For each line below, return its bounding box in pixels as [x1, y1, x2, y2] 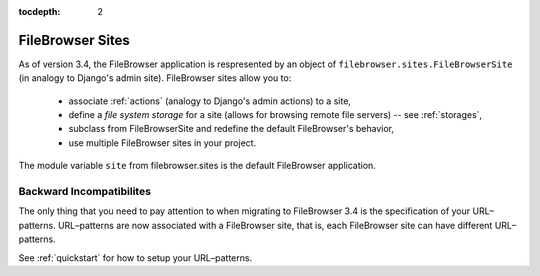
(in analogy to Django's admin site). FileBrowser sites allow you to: [18, 72, 292, 84]
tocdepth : [18, 6, 61, 17]
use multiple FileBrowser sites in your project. [68, 136, 257, 149]
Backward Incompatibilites [18, 185, 152, 199]
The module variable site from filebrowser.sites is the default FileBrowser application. [18, 160, 377, 172]
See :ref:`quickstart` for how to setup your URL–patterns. [18, 251, 253, 264]
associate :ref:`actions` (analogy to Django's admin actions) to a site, [68, 95, 352, 107]
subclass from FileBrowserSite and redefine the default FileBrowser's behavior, [68, 123, 395, 135]
